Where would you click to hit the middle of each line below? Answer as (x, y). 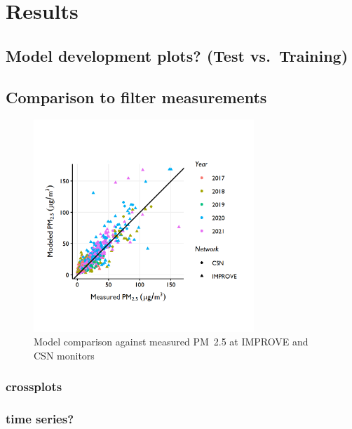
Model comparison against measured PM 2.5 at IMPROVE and (171, 342)
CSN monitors (64, 355)
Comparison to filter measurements (136, 97)
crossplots (34, 387)
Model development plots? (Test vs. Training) (177, 55)
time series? (40, 419)
